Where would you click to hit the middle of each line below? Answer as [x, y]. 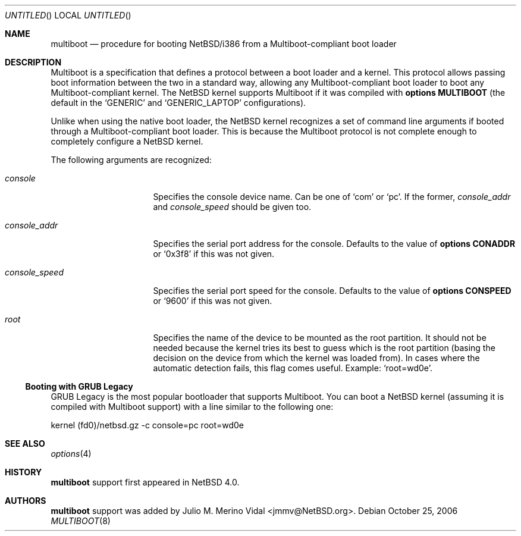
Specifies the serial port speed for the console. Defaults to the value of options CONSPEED [332, 291]
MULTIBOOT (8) [81, 521]
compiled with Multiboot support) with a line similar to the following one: [192, 407]
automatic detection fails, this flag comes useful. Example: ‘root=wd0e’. [293, 368]
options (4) [71, 454]
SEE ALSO [25, 443]
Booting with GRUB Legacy [79, 386]
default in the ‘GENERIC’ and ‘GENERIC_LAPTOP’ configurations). [178, 103]
